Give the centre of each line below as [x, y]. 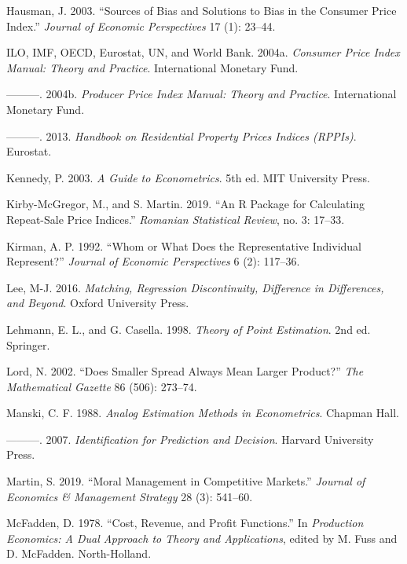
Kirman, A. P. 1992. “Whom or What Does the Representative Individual [184, 245]
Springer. [28, 344]
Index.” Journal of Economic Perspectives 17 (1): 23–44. [141, 26]
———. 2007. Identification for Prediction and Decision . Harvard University [190, 439]
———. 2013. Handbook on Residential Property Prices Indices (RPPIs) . [181, 136]
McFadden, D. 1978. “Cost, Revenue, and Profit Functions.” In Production [185, 523]
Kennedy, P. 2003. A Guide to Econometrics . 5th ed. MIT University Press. [188, 177]
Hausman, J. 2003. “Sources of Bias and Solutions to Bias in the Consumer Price [202, 10]
